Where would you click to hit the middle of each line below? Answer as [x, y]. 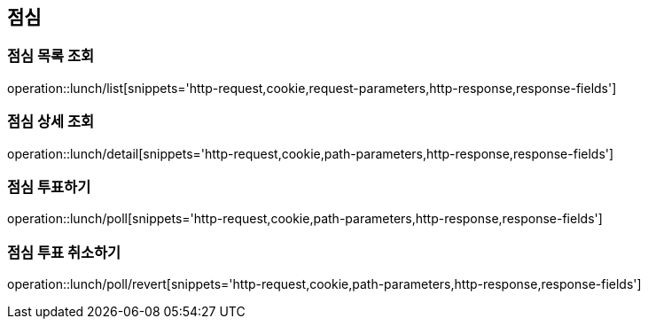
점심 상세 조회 [51, 122]
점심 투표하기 [49, 186]
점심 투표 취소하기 [64, 252]
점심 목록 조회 [51, 56]
